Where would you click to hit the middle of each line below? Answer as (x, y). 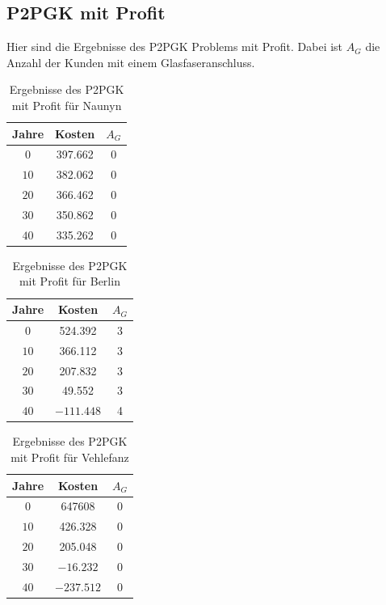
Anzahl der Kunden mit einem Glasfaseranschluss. (131, 62)
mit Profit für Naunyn (67, 105)
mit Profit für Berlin (69, 281)
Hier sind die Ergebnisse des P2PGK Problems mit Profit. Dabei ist (175, 47)
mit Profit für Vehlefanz (70, 457)
